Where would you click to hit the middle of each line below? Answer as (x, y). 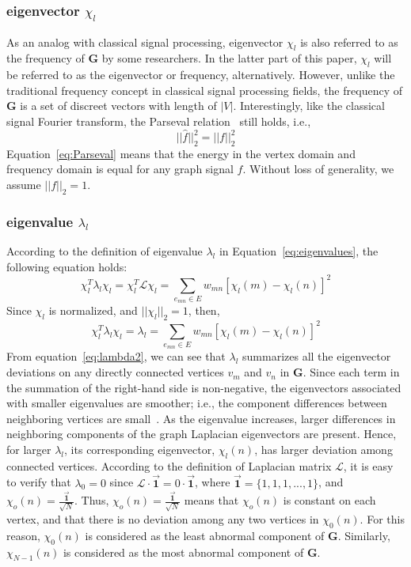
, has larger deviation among (323, 450)
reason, (23, 535)
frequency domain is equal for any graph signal (120, 169)
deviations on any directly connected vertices (115, 372)
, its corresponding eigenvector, (140, 450)
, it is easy (368, 465)
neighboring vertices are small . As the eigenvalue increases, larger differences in (201, 418)
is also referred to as (349, 42)
